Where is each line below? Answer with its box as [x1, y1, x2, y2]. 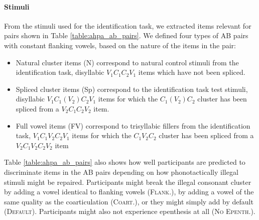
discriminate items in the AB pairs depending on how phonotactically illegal [4, 166, 238, 177]
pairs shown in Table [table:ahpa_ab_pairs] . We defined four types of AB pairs [4, 30, 248, 41]
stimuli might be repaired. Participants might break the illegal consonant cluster [4, 176, 251, 187]
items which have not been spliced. [138, 67, 245, 77]
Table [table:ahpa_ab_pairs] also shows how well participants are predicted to [4, 157, 245, 167]
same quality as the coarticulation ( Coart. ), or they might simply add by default [4, 196, 253, 206]
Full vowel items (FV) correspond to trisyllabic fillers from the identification [16, 120, 250, 131]
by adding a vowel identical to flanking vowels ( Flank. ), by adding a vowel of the [4, 186, 254, 197]
